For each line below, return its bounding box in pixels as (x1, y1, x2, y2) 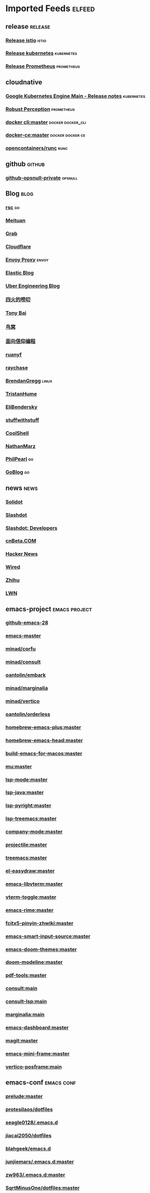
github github (5, 160, 45, 168)
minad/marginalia (5, 685, 48, 692)
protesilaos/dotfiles (5, 1106, 53, 1113)
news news (5, 484, 38, 492)
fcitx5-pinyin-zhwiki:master (5, 919, 74, 926)
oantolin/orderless (5, 711, 50, 717)
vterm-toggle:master (5, 894, 57, 900)
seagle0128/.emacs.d (5, 1119, 58, 1126)
